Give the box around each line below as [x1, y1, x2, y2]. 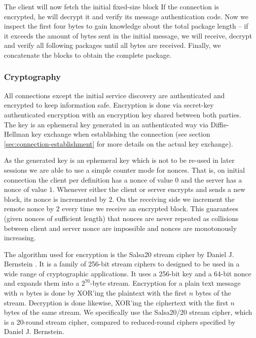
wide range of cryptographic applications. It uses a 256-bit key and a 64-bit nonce [4, 268, 252, 278]
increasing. [4, 232, 36, 243]
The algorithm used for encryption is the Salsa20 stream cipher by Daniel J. [4, 249, 234, 259]
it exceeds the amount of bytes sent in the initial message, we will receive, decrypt [4, 30, 252, 40]
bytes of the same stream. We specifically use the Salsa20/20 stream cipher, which [4, 307, 253, 317]
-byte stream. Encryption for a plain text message [90, 278, 241, 288]
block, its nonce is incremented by [4, 193, 107, 204]
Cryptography [4, 71, 61, 83]
